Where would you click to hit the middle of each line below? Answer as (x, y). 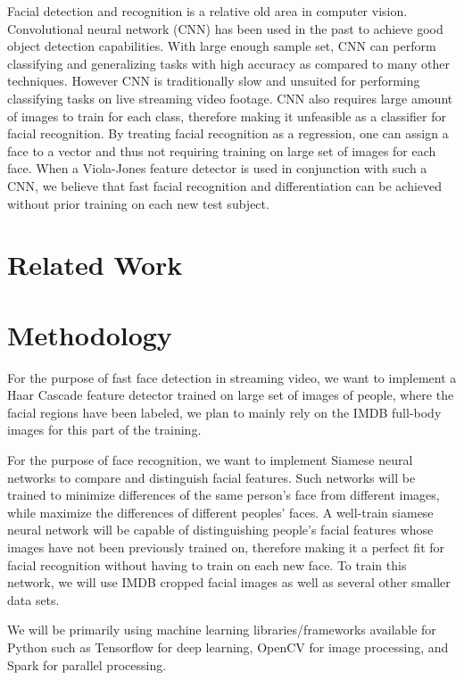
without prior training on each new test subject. (138, 203)
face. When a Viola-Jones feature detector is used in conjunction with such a (217, 168)
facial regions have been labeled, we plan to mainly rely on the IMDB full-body (224, 412)
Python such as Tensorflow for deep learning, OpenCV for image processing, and (228, 647)
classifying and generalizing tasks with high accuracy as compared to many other (228, 63)
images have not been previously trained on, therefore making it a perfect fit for (226, 547)
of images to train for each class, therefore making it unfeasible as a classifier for (227, 116)
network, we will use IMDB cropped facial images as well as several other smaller (229, 582)
